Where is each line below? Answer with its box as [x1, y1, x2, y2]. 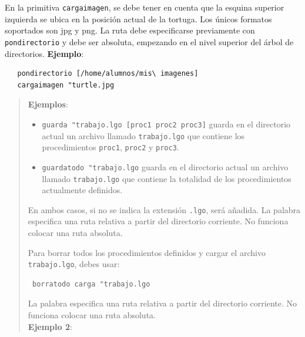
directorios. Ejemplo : [5, 47, 84, 59]
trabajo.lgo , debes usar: [28, 258, 120, 270]
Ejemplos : [28, 98, 68, 110]
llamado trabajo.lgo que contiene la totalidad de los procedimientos [42, 172, 291, 184]
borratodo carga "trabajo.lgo [32, 279, 150, 288]
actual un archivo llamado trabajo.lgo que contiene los [42, 129, 245, 141]
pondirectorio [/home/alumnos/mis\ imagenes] [17, 69, 199, 78]
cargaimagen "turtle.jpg [17, 80, 115, 89]
